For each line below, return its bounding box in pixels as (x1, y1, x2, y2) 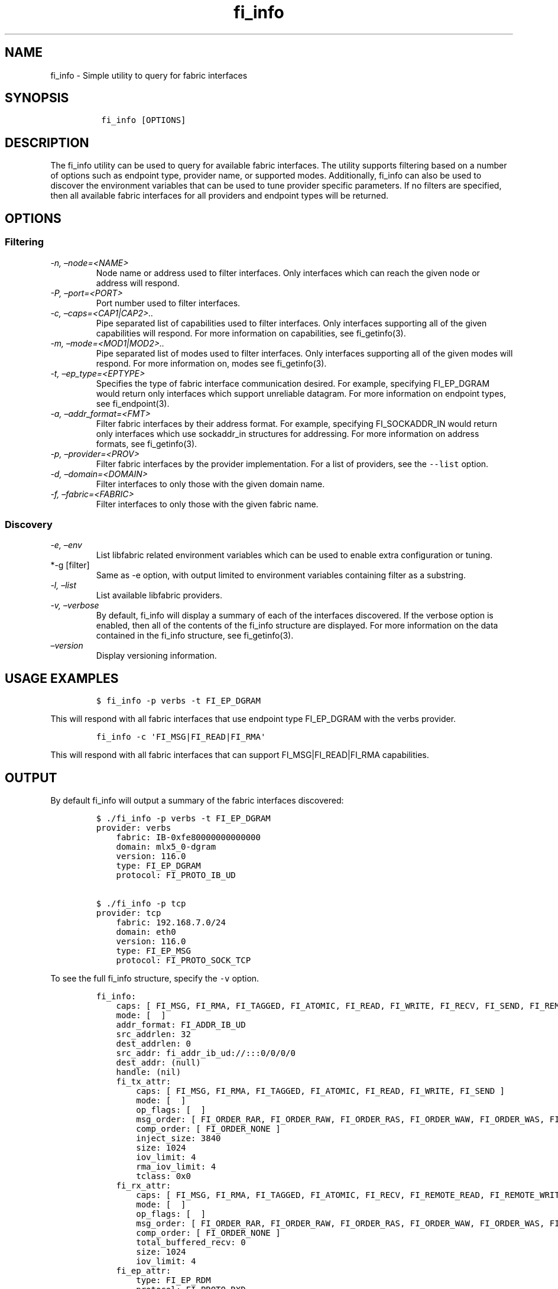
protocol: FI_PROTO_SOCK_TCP (116, 955, 251, 965)
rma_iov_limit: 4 (136, 1161, 216, 1171)
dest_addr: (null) (116, 1057, 201, 1067)
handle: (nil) (116, 1067, 181, 1077)
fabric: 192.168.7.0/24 (116, 917, 226, 927)
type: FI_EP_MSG (116, 945, 191, 956)
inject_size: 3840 (136, 1133, 221, 1143)
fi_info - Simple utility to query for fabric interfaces (50, 70, 248, 80)
